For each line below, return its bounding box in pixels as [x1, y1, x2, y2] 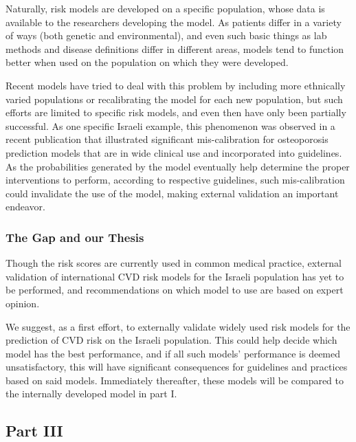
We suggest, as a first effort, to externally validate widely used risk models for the [5, 319, 351, 333]
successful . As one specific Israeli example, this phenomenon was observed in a [5, 118, 335, 133]
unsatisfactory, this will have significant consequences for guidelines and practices [5, 360, 348, 374]
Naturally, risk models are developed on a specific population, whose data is [5, 1, 325, 15]
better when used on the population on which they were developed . [5, 55, 289, 69]
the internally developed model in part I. [5, 386, 177, 401]
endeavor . [5, 199, 46, 214]
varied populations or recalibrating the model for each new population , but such [5, 91, 343, 106]
